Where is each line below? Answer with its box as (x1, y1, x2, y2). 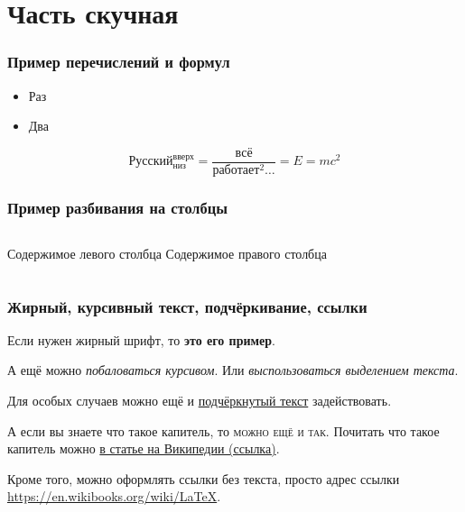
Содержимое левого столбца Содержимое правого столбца (7, 244, 327, 263)
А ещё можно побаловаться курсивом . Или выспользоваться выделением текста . (7, 361, 459, 379)
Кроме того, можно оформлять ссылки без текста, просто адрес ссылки (7, 469, 400, 488)
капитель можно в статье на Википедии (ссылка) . (7, 439, 280, 458)
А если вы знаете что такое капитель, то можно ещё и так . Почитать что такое (7, 421, 440, 440)
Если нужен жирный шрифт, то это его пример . (7, 330, 275, 349)
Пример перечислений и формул (7, 50, 230, 73)
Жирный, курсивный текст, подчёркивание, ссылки (7, 295, 367, 317)
